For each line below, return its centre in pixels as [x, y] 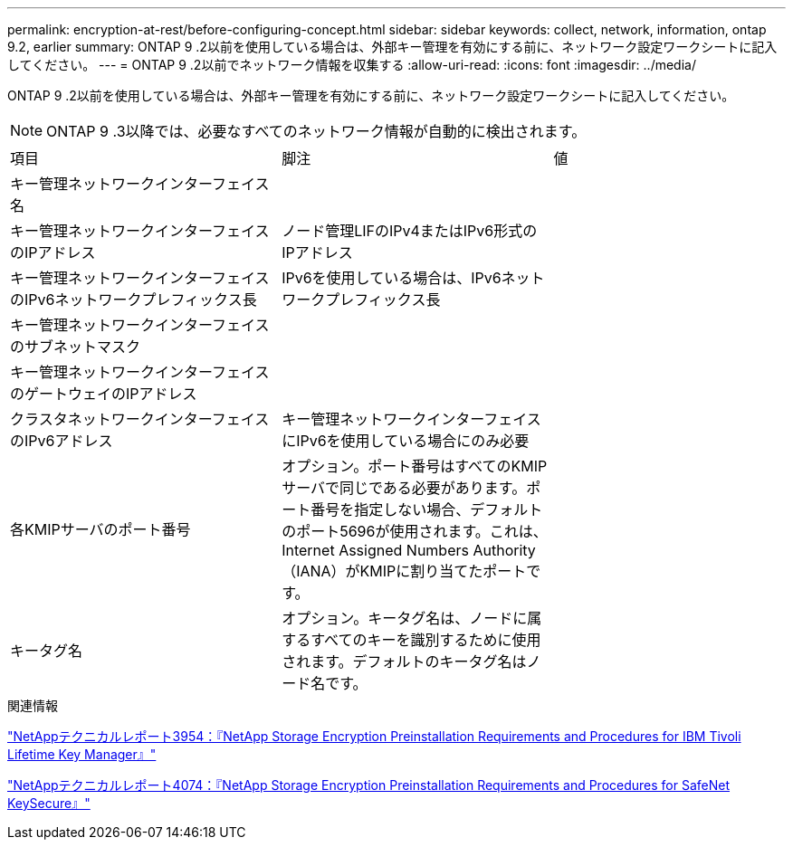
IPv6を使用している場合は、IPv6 [392, 278]
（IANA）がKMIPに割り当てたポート [404, 571]
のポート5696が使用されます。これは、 [415, 531]
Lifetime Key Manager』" [82, 754]
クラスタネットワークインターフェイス [140, 419]
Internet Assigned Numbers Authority [409, 550]
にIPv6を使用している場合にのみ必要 [406, 441]
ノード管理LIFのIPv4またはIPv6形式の [410, 231]
